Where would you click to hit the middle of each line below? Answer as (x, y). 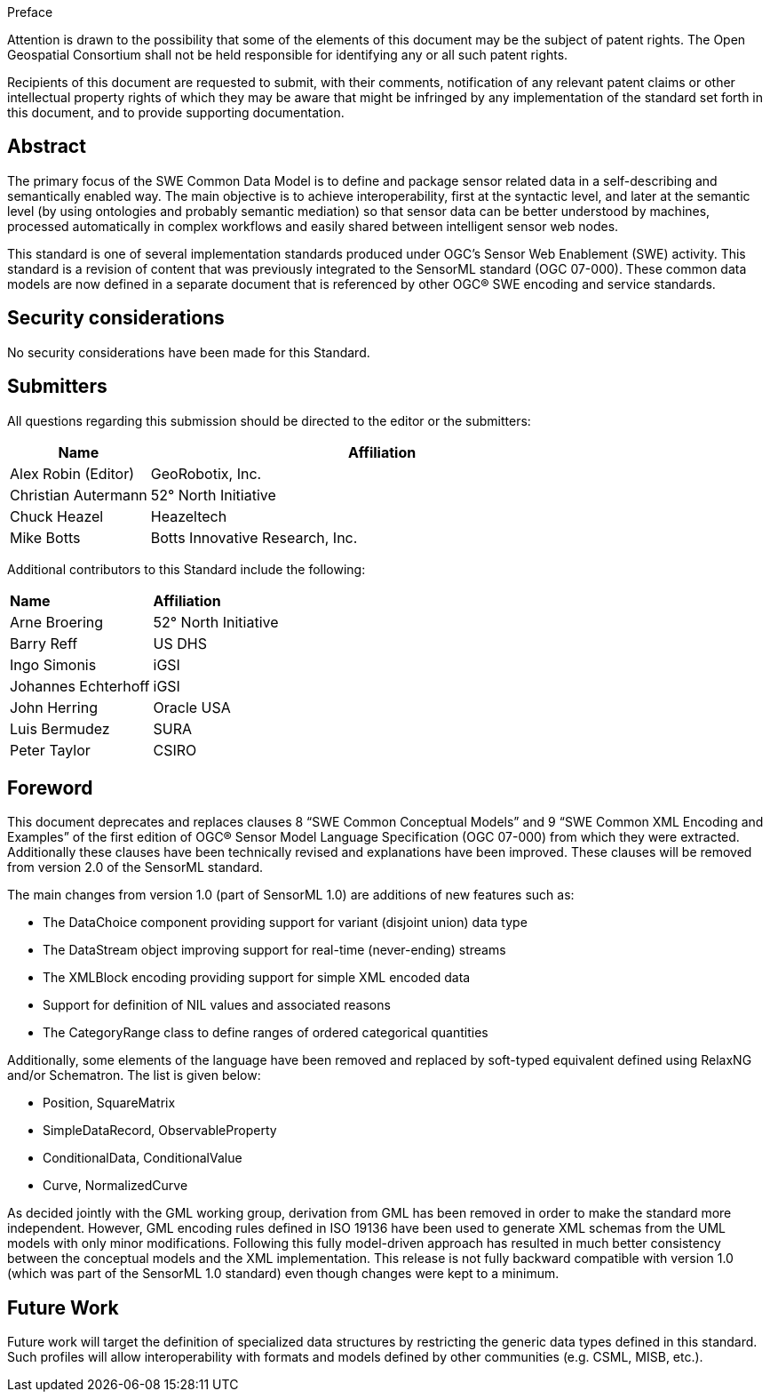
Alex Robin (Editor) (72, 473)
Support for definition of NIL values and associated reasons (217, 1005)
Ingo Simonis (53, 664)
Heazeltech (189, 516)
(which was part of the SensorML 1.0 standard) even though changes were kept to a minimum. (283, 1274)
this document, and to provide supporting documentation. (176, 112)
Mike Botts (45, 537)
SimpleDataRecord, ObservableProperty (160, 1131)
